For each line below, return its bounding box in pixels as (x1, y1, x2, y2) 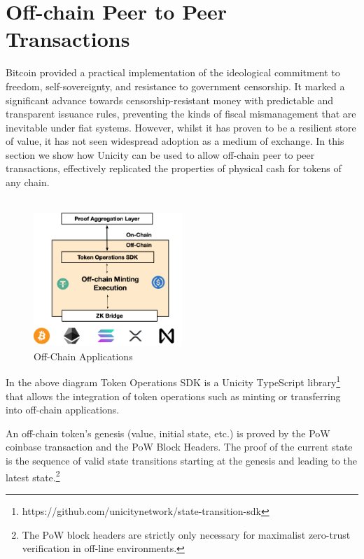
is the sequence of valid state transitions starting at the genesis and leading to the (6, 453, 357, 468)
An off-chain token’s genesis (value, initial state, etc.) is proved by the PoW (6, 425, 330, 440)
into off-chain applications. (6, 402, 120, 417)
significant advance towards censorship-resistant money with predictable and (6, 92, 334, 107)
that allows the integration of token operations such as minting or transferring (6, 388, 341, 403)
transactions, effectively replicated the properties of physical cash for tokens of (6, 161, 342, 176)
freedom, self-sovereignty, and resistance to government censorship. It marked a (6, 78, 345, 93)
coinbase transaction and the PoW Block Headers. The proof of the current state (6, 439, 353, 454)
